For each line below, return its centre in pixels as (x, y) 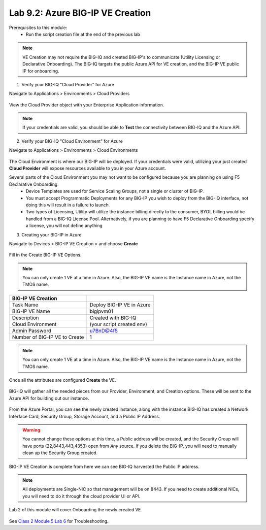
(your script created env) (118, 324)
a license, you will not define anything (64, 226)
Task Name (25, 304)
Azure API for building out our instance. (49, 398)
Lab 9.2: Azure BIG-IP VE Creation (80, 13)
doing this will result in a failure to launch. (68, 205)
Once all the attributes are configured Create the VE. (63, 380)
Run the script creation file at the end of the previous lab (83, 34)
